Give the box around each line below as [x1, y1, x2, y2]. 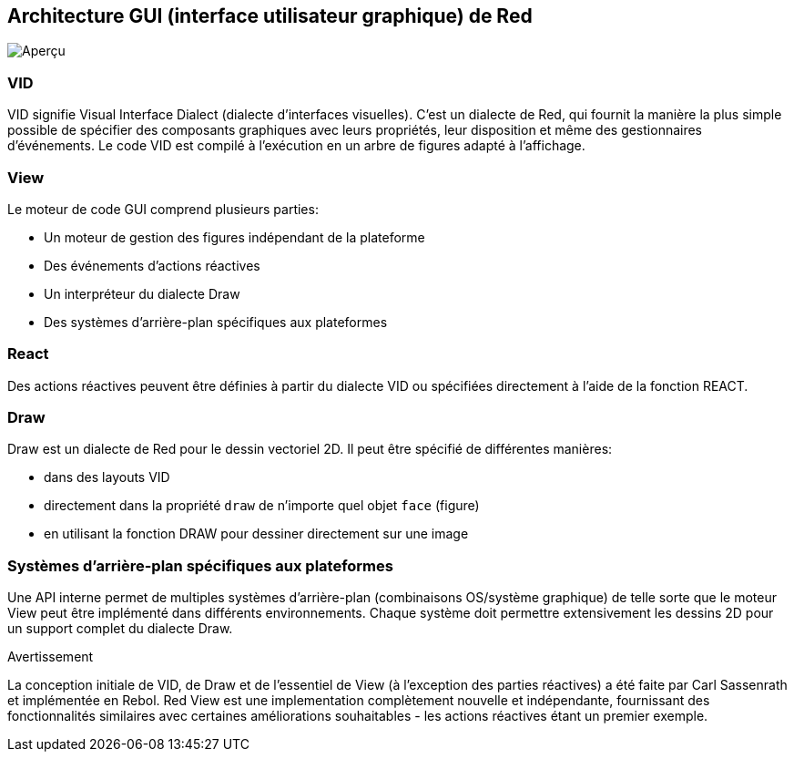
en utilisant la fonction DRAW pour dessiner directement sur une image [44, 526, 469, 542]
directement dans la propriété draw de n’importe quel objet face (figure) [44, 497, 480, 514]
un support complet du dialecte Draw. [7, 621, 233, 637]
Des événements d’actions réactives [44, 257, 260, 273]
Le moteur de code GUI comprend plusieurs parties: [7, 200, 319, 217]
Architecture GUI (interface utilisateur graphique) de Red [7, 5, 533, 27]
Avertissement [7, 649, 94, 665]
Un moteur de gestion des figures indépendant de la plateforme [44, 229, 425, 245]
